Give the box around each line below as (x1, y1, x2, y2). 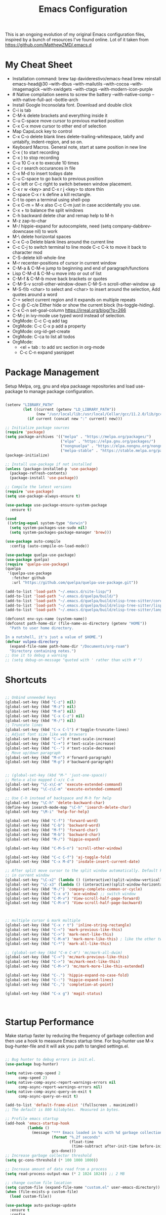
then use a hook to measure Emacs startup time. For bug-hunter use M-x (5, 1038, 154, 1044)
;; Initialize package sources (5, 425, 70, 430)
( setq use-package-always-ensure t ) (5, 494, 81, 498)
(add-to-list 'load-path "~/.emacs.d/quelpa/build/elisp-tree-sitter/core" (5, 598, 165, 603)
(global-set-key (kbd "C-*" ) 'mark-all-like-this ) (5, 941, 112, 946)
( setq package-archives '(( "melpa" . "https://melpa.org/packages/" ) (5, 435, 152, 440)
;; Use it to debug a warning (5, 653, 68, 658)
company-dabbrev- (112, 223, 152, 229)
